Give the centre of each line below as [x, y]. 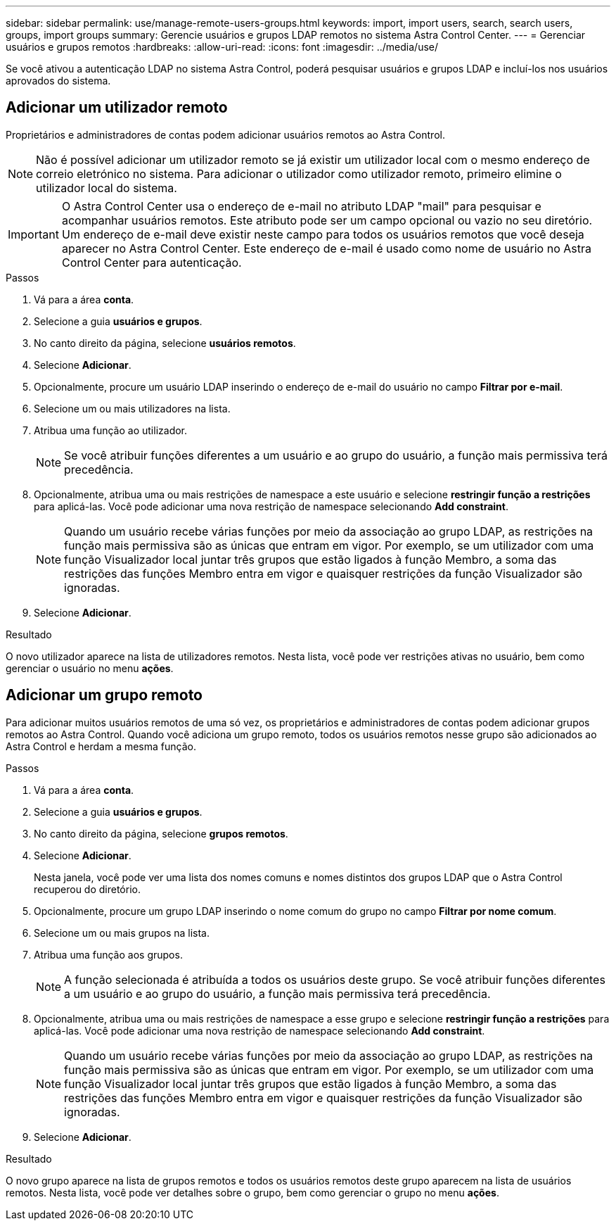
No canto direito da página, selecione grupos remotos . [161, 833]
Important [33, 234]
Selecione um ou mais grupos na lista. [122, 933]
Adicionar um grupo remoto [104, 695]
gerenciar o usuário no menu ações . [90, 668]
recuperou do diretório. [87, 889]
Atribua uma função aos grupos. [108, 954]
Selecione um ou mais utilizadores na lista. [132, 408]
